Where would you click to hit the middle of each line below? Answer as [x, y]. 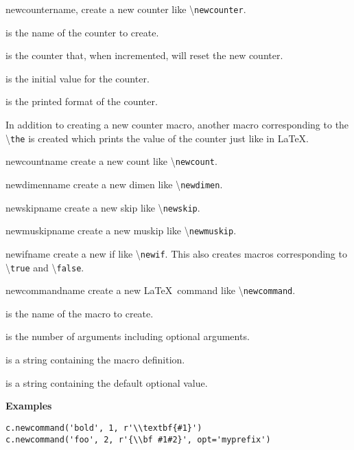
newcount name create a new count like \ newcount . [111, 161]
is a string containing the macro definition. [95, 360]
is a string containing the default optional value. [107, 382]
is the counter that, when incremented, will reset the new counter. [144, 55]
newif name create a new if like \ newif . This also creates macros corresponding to [176, 253]
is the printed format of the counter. [82, 101]
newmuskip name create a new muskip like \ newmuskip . [121, 230]
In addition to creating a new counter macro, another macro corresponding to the [177, 125]
